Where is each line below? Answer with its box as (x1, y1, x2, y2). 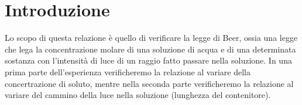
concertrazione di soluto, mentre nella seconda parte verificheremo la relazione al (5, 77, 294, 89)
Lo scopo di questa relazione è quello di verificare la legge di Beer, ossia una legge (5, 32, 298, 44)
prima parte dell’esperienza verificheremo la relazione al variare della (5, 65, 250, 78)
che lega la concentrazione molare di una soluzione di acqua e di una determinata (5, 43, 296, 55)
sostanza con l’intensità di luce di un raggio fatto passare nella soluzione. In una (5, 54, 292, 66)
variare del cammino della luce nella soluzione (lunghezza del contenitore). (5, 89, 271, 101)
